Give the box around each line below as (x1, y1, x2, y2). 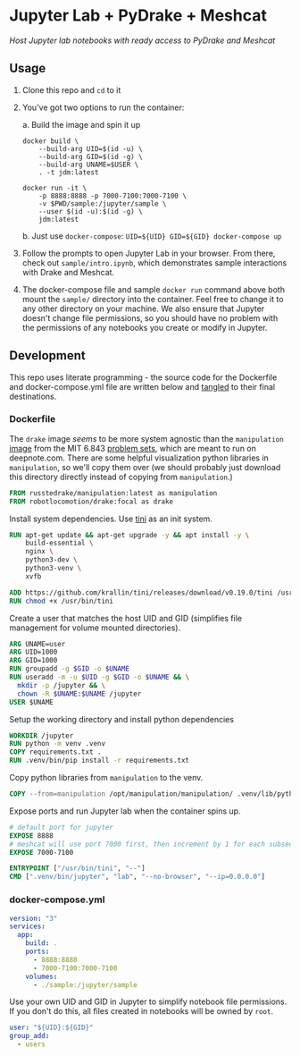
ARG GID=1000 (9, 656, 58, 665)
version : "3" (9, 914, 58, 923)
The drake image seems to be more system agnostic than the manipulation (9, 433, 284, 444)
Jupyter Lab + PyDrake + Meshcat (9, 5, 268, 26)
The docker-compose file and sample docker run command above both (21, 283, 286, 295)
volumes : (25, 972, 58, 981)
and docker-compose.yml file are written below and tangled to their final (9, 381, 275, 392)
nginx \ (25, 547, 54, 556)
